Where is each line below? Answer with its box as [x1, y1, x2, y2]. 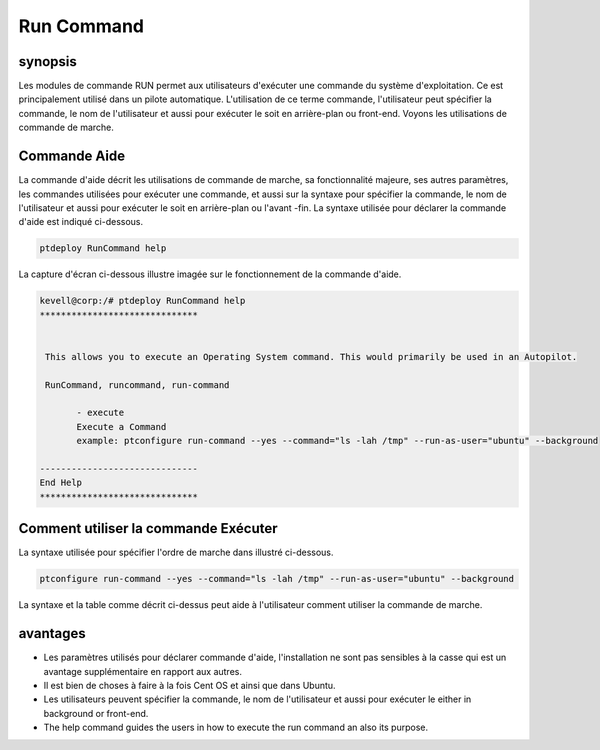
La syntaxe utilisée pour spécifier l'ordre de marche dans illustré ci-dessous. [18, 546, 334, 559]
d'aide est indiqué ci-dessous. [18, 216, 144, 228]
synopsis [18, 53, 77, 70]
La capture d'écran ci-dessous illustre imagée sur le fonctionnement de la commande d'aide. [18, 268, 402, 280]
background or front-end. [43, 707, 149, 719]
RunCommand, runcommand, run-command [45, 379, 230, 390]
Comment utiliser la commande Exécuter [18, 520, 279, 537]
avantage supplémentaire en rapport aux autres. [43, 665, 242, 677]
